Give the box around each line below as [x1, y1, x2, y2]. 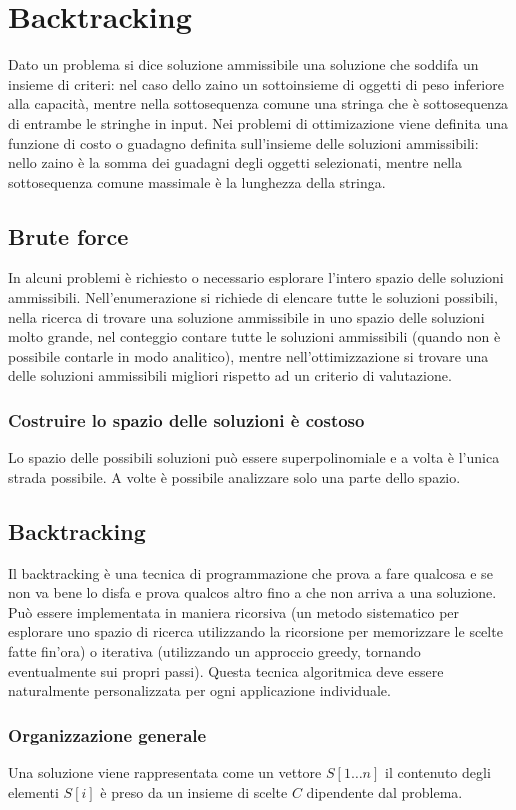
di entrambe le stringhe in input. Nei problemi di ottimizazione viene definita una [8, 112, 508, 133]
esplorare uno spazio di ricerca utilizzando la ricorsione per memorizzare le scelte [8, 621, 503, 642]
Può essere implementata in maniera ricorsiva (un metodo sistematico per [8, 601, 460, 622]
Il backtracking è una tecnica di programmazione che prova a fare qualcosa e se [8, 562, 493, 583]
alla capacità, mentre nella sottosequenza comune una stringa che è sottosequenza [8, 93, 509, 114]
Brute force [8, 220, 129, 251]
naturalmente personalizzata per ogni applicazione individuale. [8, 680, 391, 701]
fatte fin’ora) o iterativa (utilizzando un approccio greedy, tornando [8, 641, 421, 662]
